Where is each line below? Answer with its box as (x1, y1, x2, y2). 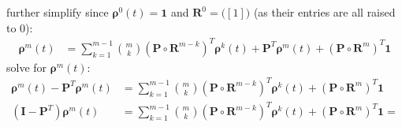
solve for (6, 58, 47, 75)
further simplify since (6, 4, 109, 20)
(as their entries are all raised (253, 4, 396, 20)
